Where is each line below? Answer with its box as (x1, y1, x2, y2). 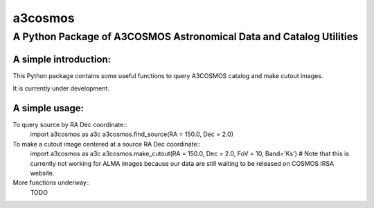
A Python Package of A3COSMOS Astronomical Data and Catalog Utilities (12, 30, 359, 43)
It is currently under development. (12, 84, 110, 93)
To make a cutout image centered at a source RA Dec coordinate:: (12, 140, 201, 148)
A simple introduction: (12, 53, 112, 65)
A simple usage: (12, 102, 84, 114)
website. (30, 169, 55, 177)
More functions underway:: (12, 178, 90, 187)
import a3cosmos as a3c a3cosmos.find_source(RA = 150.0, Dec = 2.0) (30, 130, 234, 138)
